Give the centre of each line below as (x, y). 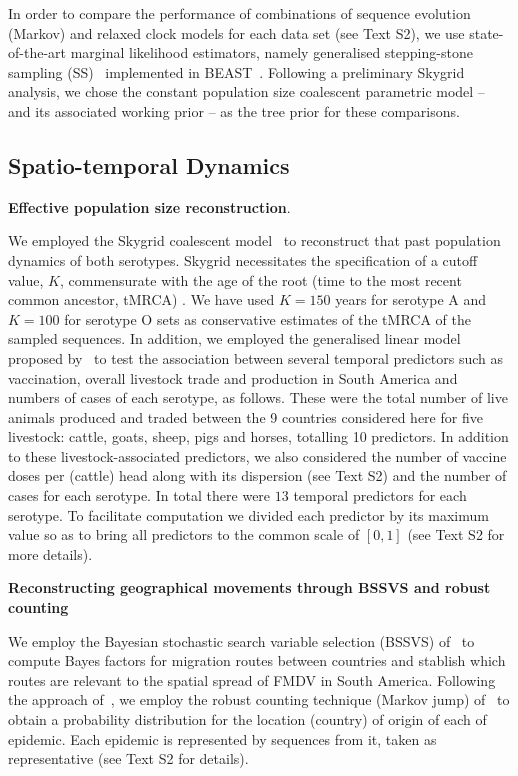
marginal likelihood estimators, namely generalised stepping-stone (271, 52)
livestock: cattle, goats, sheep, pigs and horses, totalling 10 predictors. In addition (258, 436)
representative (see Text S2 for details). (128, 758)
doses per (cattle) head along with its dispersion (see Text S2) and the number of (257, 475)
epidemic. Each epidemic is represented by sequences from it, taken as (222, 738)
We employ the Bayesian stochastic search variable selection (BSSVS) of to (241, 640)
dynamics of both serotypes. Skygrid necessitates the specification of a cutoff (243, 259)
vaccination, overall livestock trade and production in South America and (233, 377)
